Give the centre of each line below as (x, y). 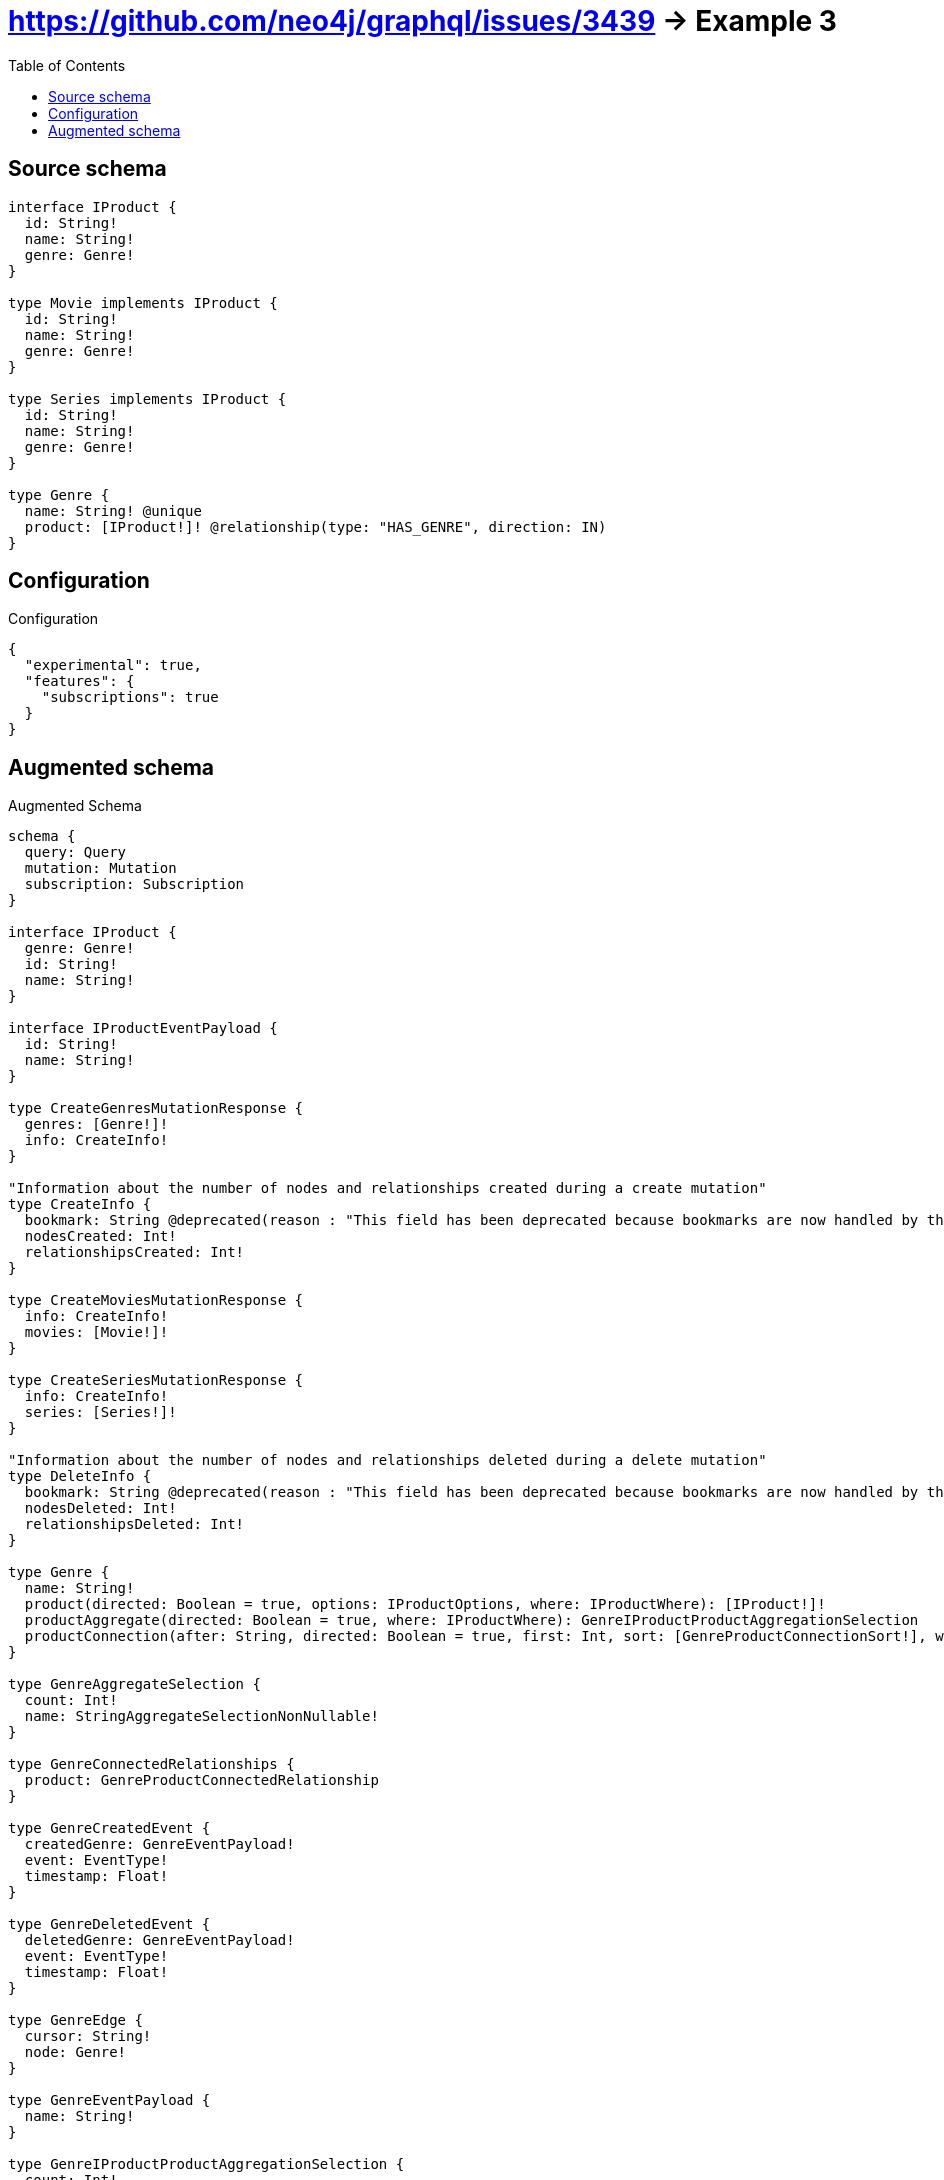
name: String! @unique (113, 510)
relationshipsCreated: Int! (134, 1252)
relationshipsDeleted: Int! (134, 1524)
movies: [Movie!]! (96, 1332)
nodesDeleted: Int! (100, 1508)
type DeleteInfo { (80, 1476)
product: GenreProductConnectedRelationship (201, 1780)
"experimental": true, (113, 665)
